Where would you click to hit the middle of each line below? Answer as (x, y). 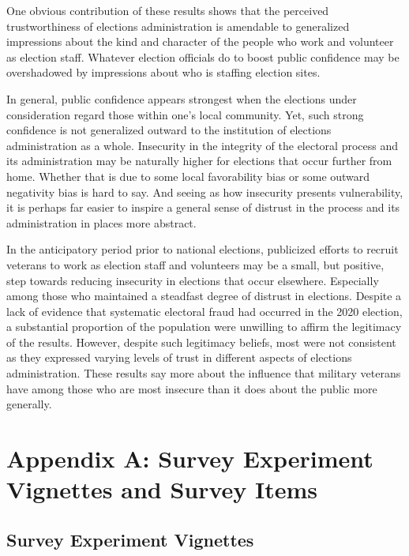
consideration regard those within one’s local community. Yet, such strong (185, 114)
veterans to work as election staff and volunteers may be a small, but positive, (195, 264)
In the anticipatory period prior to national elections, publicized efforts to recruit (203, 249)
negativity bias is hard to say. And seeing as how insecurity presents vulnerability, (205, 192)
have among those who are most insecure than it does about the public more (192, 388)
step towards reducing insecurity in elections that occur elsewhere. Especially (193, 280)
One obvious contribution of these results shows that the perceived (168, 10)
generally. (29, 404)
